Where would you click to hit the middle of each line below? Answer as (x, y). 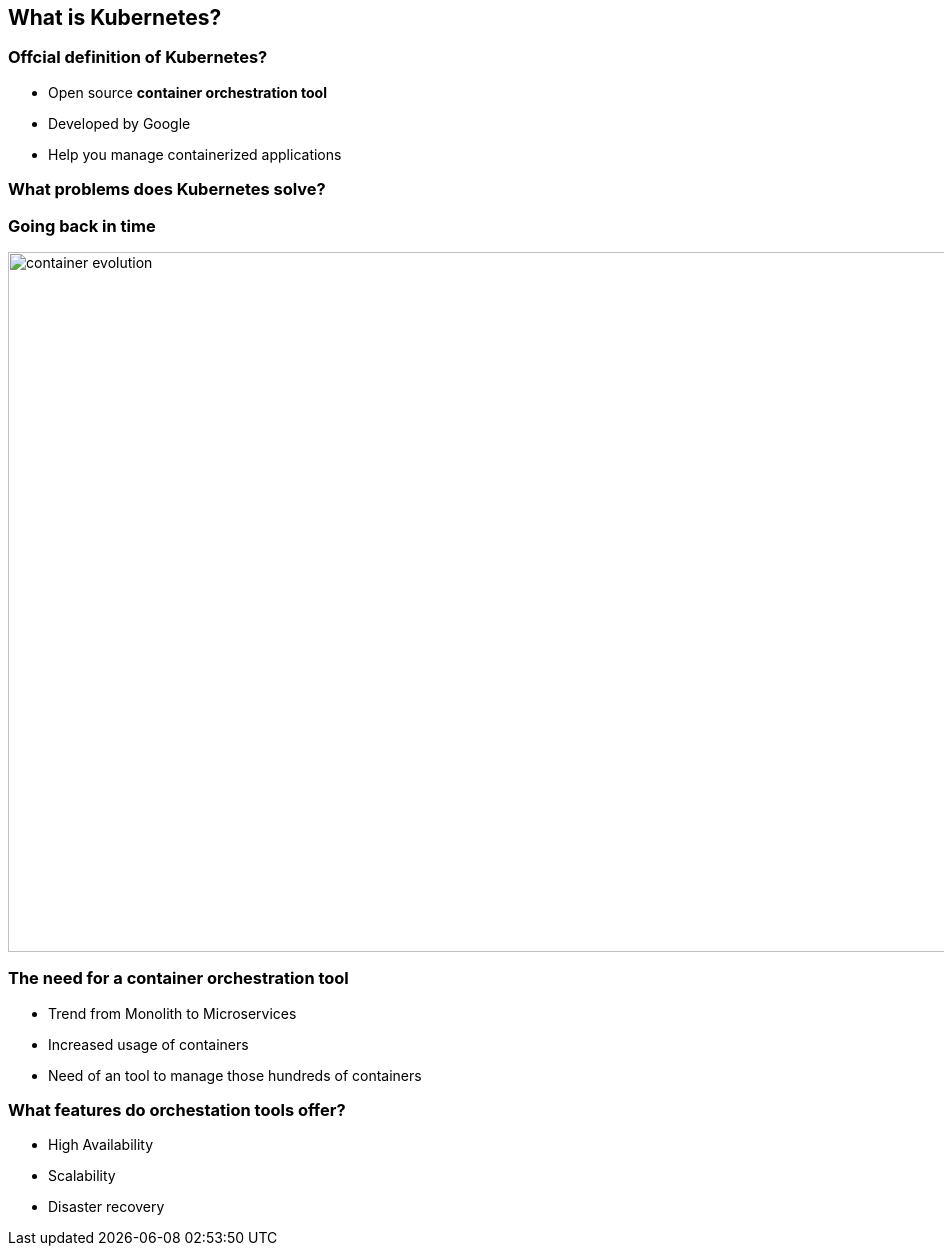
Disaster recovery (106, 1207)
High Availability (101, 1145)
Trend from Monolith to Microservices (172, 1013)
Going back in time (82, 225)
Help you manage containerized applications (195, 154)
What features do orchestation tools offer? (177, 1110)
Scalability (82, 1176)
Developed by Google (119, 123)
